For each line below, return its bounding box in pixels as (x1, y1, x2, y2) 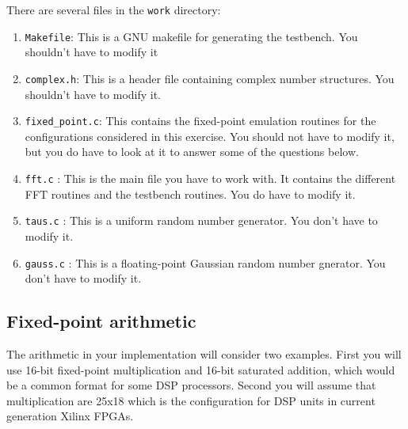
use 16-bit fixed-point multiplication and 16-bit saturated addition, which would (6, 361, 395, 378)
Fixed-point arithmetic (6, 309, 196, 333)
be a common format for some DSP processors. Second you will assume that (6, 377, 376, 393)
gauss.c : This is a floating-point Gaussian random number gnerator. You (25, 254, 386, 271)
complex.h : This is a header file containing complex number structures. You (25, 70, 395, 86)
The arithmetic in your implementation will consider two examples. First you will (6, 345, 402, 362)
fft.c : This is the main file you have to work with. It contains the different (25, 170, 396, 186)
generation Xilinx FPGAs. (6, 408, 134, 424)
